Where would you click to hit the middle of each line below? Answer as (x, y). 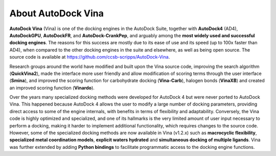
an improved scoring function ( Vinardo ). (52, 88)
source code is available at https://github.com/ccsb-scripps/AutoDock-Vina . (90, 57)
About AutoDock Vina (57, 13)
